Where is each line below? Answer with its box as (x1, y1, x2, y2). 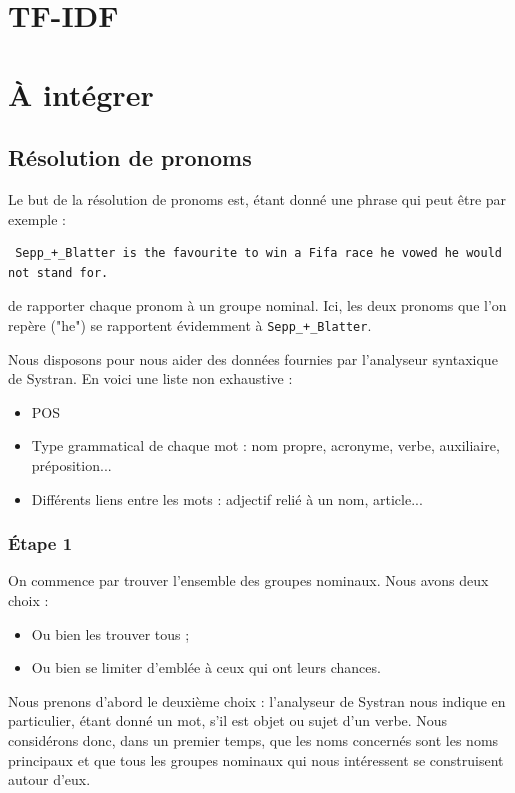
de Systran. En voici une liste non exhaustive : (8, 368, 293, 389)
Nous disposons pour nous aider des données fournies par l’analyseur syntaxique (8, 348, 498, 369)
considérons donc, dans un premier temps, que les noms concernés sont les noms (8, 729, 499, 750)
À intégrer (8, 73, 154, 114)
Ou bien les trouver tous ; (31, 623, 190, 644)
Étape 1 (8, 531, 73, 556)
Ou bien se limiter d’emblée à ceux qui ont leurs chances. (31, 657, 381, 678)
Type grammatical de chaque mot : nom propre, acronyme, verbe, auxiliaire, (31, 435, 500, 456)
